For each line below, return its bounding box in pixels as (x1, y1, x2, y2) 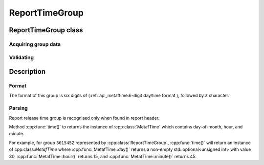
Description (9, 67, 46, 76)
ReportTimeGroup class (9, 26, 83, 34)
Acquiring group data (9, 41, 61, 47)
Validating (9, 54, 34, 61)
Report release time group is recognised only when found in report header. (9, 115, 160, 121)
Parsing (9, 105, 28, 112)
